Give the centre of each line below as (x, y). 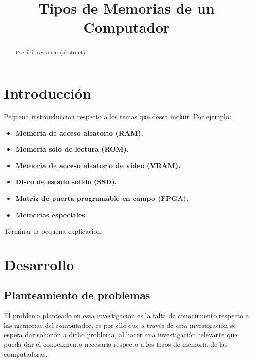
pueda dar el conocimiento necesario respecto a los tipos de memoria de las (116, 344)
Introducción (48, 93)
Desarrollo (39, 264)
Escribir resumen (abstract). (51, 52)
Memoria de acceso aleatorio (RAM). (79, 133)
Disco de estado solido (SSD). (66, 182)
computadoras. (26, 353)
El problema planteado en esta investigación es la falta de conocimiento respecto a (126, 316)
